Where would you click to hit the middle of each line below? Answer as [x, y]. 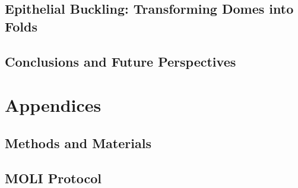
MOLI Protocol [53, 178]
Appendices [53, 105]
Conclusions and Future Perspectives [121, 61]
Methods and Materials [78, 142]
